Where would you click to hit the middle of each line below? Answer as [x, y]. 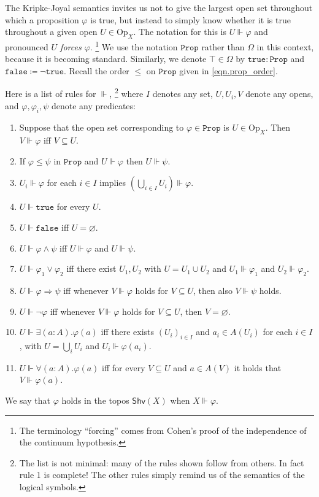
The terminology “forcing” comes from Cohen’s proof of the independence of [163, 430]
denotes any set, [183, 94]
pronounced [27, 46]
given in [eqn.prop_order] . [229, 70]
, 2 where [126, 93]
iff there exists [128, 332]
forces [71, 46]
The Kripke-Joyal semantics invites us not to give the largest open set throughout [159, 7]
